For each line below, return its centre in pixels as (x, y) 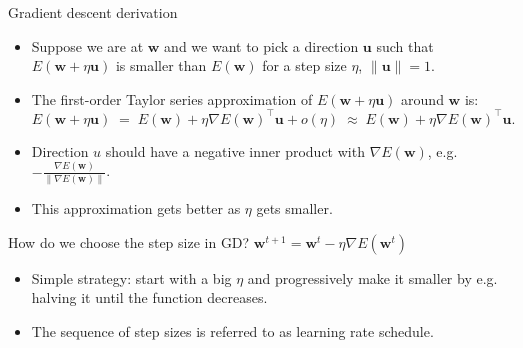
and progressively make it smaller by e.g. (372, 277)
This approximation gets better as (136, 208)
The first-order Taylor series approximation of (172, 98)
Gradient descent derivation (93, 12)
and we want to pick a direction (261, 45)
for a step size (304, 65)
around (422, 98)
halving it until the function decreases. (149, 297)
